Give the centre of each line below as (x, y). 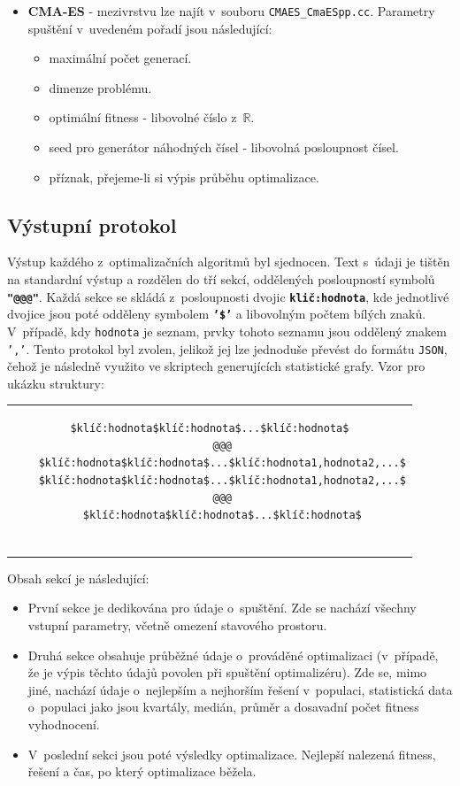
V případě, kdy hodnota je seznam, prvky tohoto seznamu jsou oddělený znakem (227, 331)
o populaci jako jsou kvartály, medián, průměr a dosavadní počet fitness (223, 707)
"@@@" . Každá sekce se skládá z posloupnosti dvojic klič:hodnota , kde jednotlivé (228, 296)
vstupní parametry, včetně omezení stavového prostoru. (177, 625)
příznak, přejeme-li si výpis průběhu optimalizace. (184, 177)
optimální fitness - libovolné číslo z (143, 117)
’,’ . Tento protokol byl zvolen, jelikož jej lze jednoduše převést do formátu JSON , (227, 348)
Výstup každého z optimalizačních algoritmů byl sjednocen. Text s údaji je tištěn (229, 262)
